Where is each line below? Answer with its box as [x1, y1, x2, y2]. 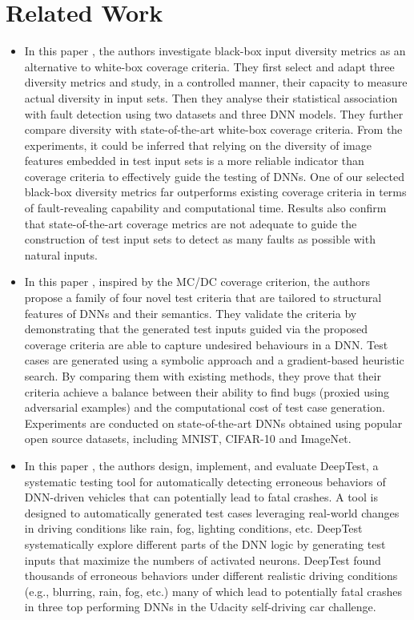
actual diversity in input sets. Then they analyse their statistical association [24, 89, 398, 106]
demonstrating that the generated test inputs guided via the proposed [24, 320, 368, 337]
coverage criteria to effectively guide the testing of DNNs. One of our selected [24, 167, 404, 184]
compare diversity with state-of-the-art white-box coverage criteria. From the [24, 121, 403, 138]
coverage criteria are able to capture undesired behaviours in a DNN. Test [24, 336, 388, 352]
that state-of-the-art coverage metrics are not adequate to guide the [24, 215, 357, 231]
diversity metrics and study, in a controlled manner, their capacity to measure [24, 74, 408, 91]
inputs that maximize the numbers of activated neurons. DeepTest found [24, 551, 381, 568]
